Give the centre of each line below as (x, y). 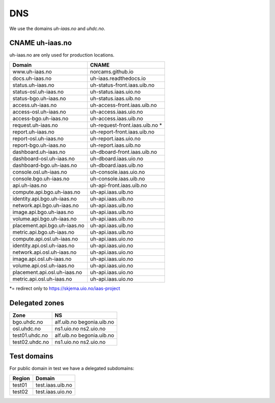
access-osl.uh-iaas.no (39, 112)
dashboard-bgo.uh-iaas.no (45, 165)
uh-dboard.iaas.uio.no (117, 158)
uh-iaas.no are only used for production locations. (62, 55)
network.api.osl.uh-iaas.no (45, 252)
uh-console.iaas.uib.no (117, 178)
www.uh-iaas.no (32, 71)
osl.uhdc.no (26, 329)
